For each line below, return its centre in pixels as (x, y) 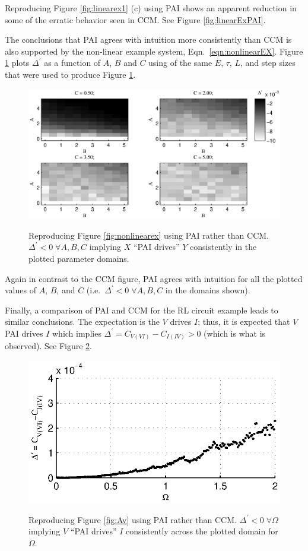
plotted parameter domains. (79, 258)
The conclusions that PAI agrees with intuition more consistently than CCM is (148, 39)
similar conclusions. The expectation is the (82, 322)
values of (20, 290)
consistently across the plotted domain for (202, 531)
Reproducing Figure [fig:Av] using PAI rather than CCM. (133, 519)
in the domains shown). (208, 290)
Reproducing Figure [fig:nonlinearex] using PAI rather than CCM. (149, 235)
